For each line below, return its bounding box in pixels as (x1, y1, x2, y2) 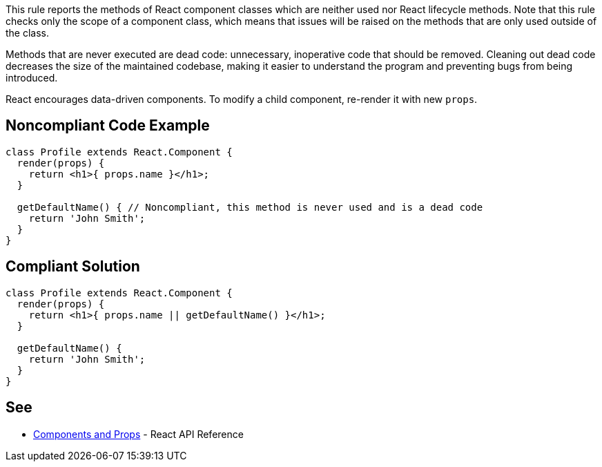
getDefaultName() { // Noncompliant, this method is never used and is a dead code (17, 201, 483, 213)
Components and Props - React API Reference (33, 428, 244, 440)
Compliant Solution (6, 258, 140, 276)
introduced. (6, 72, 58, 84)
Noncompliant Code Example (6, 117, 210, 135)
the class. (6, 27, 50, 39)
